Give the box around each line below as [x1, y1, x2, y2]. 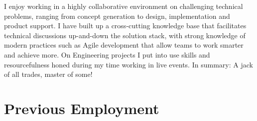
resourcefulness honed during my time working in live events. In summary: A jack [4, 59, 253, 69]
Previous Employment [4, 98, 159, 118]
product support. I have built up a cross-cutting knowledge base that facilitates [4, 20, 247, 31]
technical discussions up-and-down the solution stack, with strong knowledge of [4, 30, 246, 40]
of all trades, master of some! [4, 69, 93, 79]
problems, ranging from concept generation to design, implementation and [4, 10, 230, 21]
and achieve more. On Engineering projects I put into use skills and [4, 49, 210, 60]
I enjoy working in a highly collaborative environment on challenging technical [4, 1, 243, 11]
